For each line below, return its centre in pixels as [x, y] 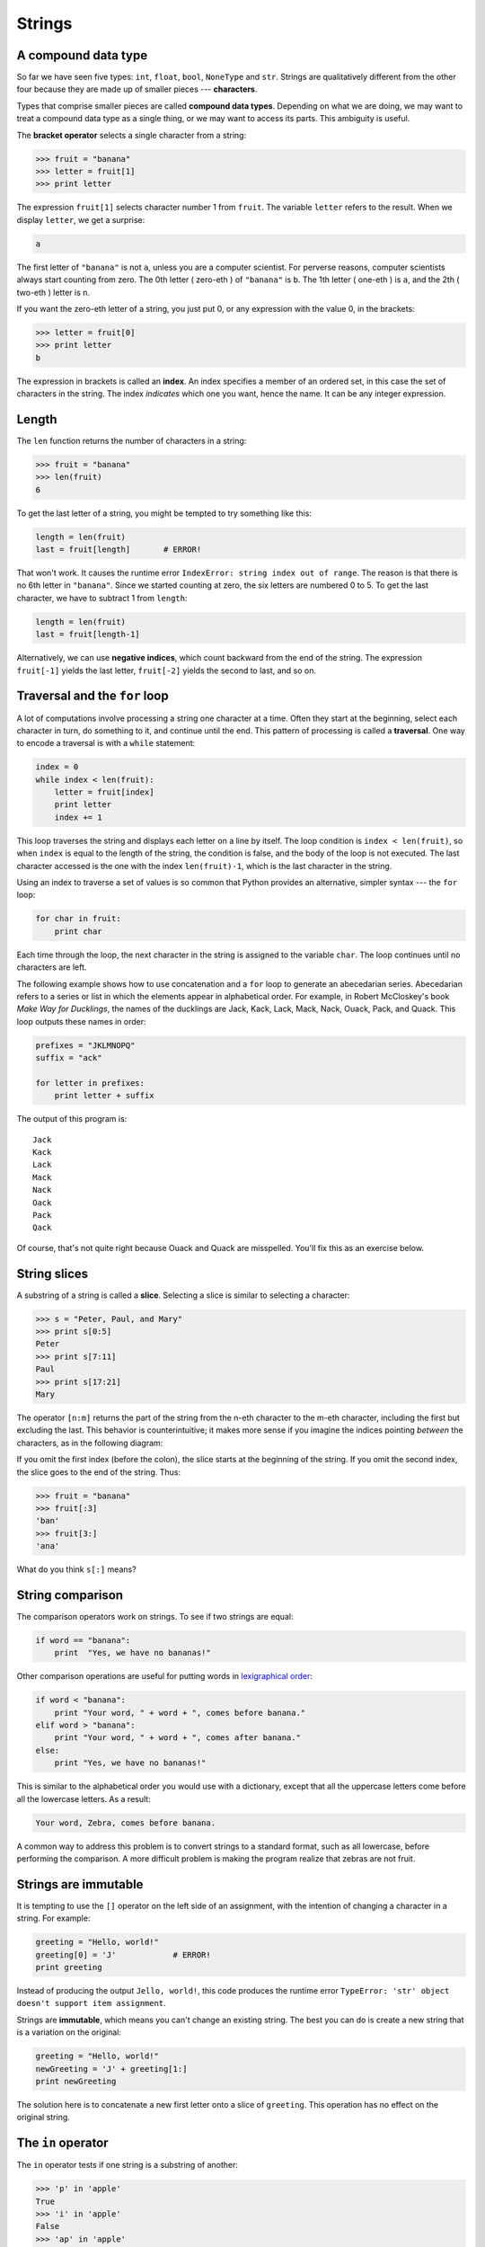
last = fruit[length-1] [88, 635]
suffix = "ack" [69, 1058]
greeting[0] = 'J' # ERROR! [123, 1954]
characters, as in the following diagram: [90, 1443]
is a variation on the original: [69, 2032]
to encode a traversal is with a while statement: [106, 743]
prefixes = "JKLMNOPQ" [85, 1045]
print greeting [69, 1967]
